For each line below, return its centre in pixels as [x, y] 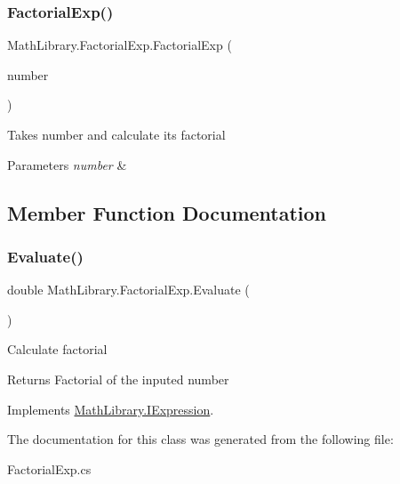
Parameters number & [67, 164]
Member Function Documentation [167, 212]
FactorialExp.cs [49, 468]
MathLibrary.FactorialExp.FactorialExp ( [120, 45]
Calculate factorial [57, 349]
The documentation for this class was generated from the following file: [200, 439]
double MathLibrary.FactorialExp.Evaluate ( [128, 290]
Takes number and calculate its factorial [116, 134]
